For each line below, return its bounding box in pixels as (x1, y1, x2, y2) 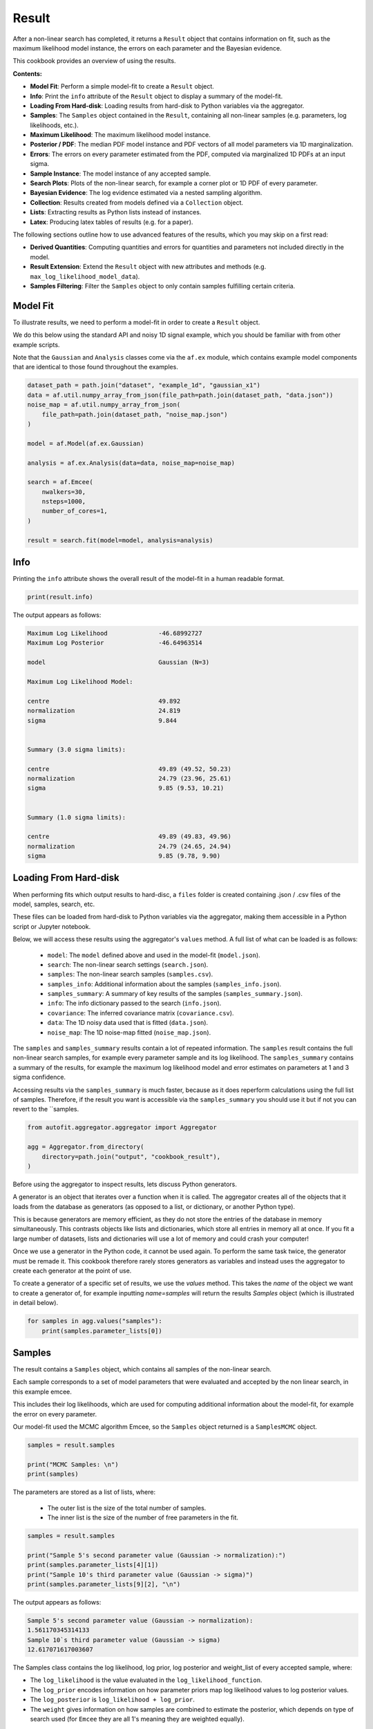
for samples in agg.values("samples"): (27, 1317, 162, 1325)
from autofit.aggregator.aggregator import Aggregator (27, 1124, 217, 1131)
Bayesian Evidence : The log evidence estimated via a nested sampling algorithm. (30, 189, 262, 197)
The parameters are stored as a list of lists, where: (12, 1488, 155, 1497)
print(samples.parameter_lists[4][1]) (27, 1561, 159, 1569)
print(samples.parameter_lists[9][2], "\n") (27, 1580, 181, 1588)
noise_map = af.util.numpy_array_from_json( (27, 401, 181, 409)
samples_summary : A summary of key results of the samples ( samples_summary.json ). (47, 990, 303, 998)
